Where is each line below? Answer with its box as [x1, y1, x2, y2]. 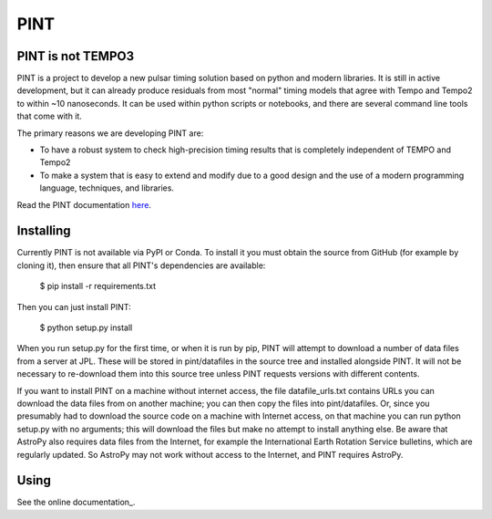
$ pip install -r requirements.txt [39, 281, 157, 292]
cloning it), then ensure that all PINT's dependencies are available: [16, 260, 266, 271]
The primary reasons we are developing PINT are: [16, 128, 204, 139]
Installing [16, 223, 72, 239]
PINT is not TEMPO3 [16, 48, 135, 64]
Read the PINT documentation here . [16, 199, 152, 210]
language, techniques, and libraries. [39, 182, 175, 193]
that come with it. [16, 110, 82, 122]
